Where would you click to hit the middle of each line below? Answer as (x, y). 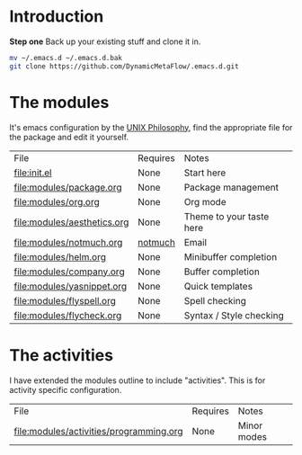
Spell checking (215, 300)
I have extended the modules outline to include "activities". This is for (138, 380)
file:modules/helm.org (60, 256)
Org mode (205, 201)
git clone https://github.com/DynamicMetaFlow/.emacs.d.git (124, 66)
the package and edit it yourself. (69, 137)
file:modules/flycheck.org (68, 315)
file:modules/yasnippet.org (71, 286)
